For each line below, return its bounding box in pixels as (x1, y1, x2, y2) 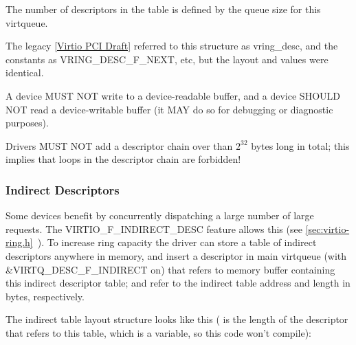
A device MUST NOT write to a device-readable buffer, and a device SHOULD (5, 88, 340, 102)
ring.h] (5, 235, 33, 249)
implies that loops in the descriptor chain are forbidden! (5, 152, 241, 166)
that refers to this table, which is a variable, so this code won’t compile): (5, 325, 311, 340)
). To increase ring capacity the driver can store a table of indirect (37, 235, 317, 249)
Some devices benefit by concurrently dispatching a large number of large (5, 208, 314, 223)
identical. (5, 65, 44, 80)
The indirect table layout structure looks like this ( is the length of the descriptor (5, 312, 348, 326)
